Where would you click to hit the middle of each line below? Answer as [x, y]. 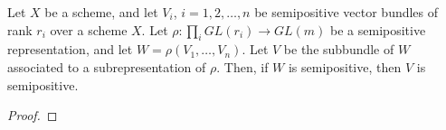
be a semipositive [378, 29]
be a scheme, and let [101, 12]
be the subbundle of [339, 49]
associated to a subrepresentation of [107, 66]
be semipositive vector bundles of [346, 12]
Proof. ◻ [33, 115]
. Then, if [242, 66]
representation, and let [70, 49]
